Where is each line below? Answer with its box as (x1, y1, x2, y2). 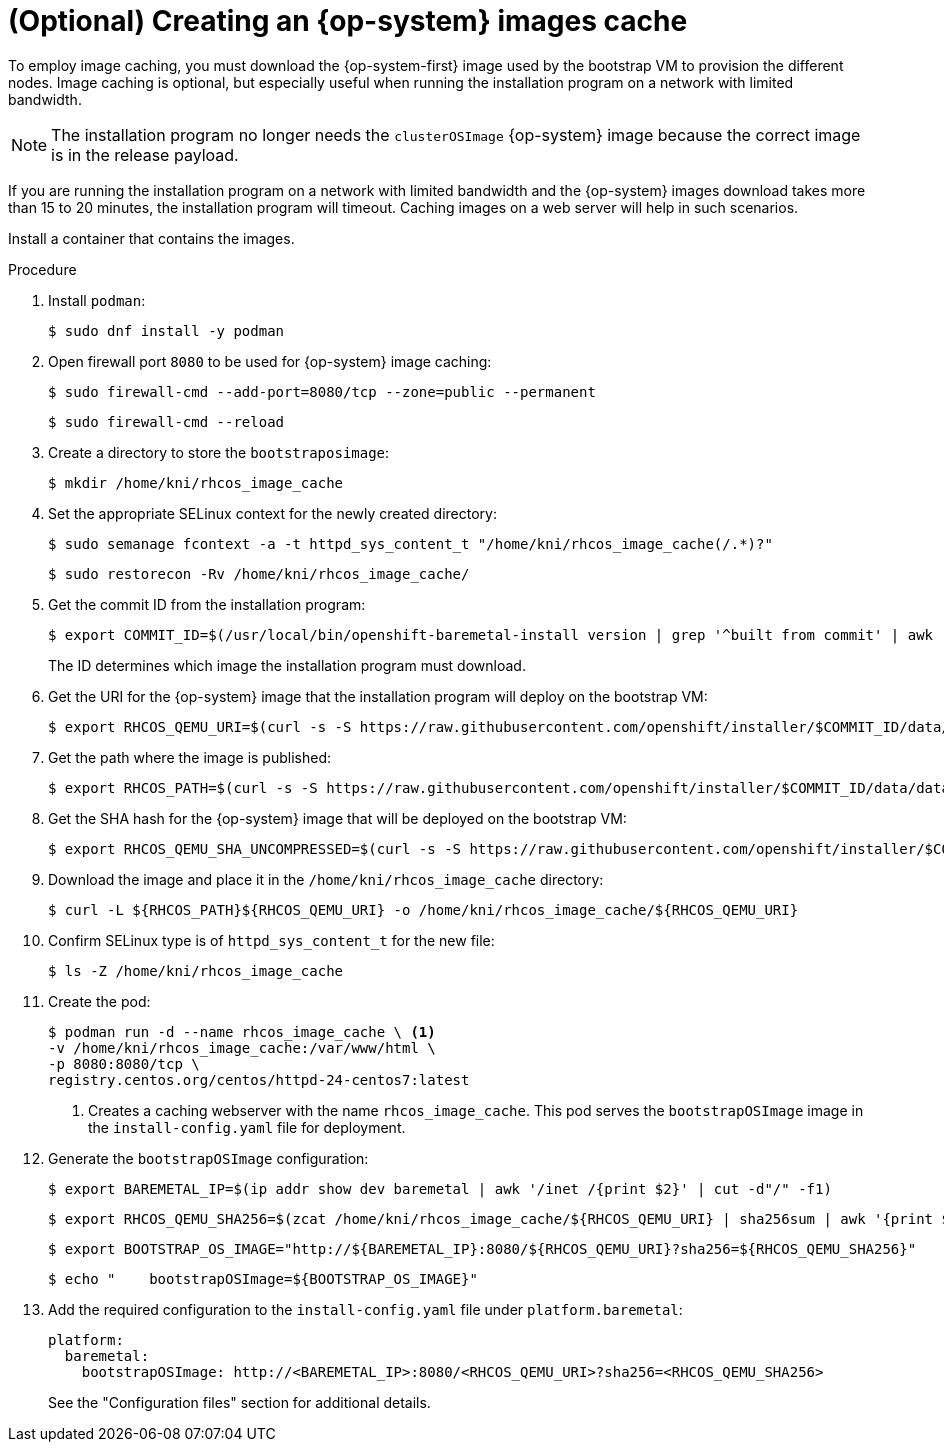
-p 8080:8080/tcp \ (48, 1055, 200, 1072)
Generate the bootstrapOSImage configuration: (48, 1149, 369, 1167)
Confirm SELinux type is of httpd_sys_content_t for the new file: (48, 931, 495, 949)
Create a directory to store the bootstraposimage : (48, 443, 390, 461)
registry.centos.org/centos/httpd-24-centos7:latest (48, 1071, 470, 1088)
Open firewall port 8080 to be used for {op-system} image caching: (48, 352, 492, 370)
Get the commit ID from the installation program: (48, 595, 366, 613)
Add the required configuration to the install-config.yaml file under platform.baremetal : (48, 1300, 683, 1318)
